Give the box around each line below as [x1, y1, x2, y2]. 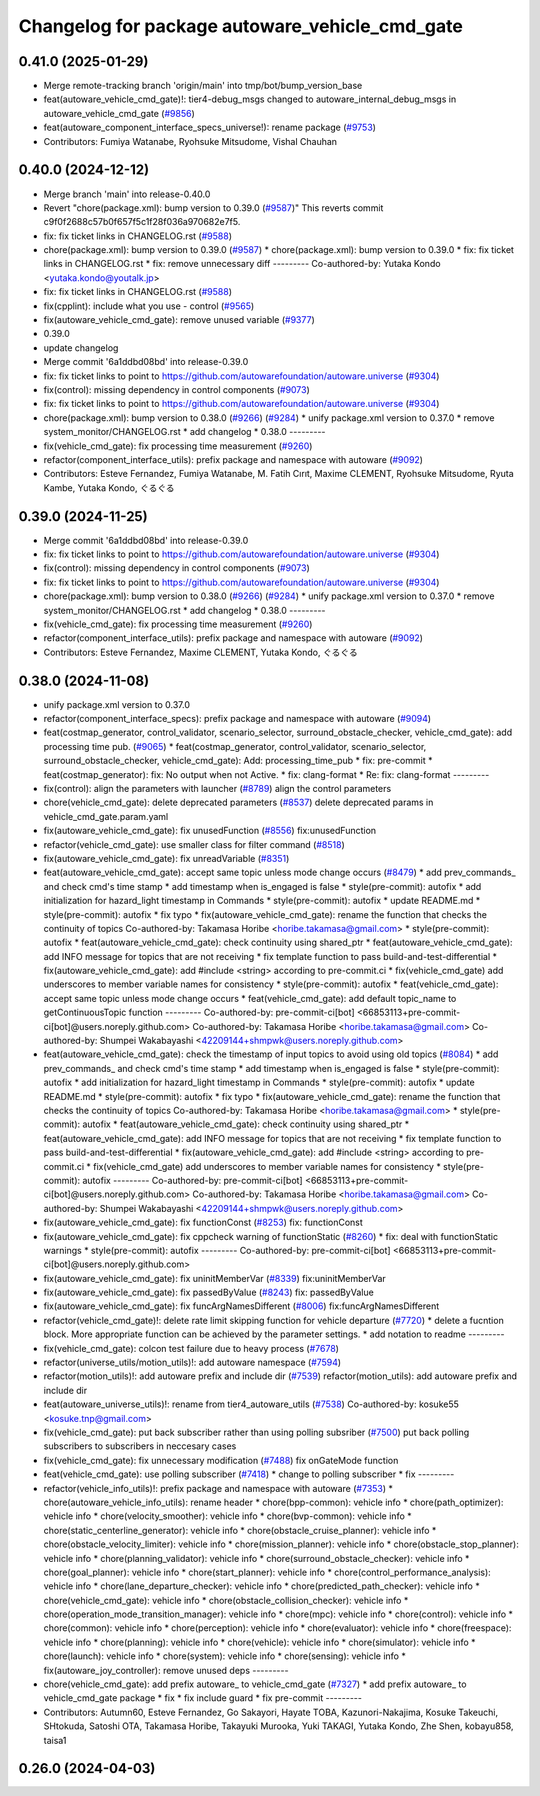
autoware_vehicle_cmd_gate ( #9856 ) [43, 107, 195, 119]
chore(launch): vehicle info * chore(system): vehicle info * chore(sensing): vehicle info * [43, 1650, 407, 1662]
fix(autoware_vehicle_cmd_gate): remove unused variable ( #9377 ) [43, 314, 315, 326]
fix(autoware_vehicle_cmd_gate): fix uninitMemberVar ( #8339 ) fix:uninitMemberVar [43, 1272, 387, 1284]
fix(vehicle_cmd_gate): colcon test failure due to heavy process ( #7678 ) [43, 1342, 340, 1354]
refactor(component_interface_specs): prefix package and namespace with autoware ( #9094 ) [43, 713, 432, 725]
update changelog [43, 341, 119, 354]
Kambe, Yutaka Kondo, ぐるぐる [43, 481, 175, 494]
